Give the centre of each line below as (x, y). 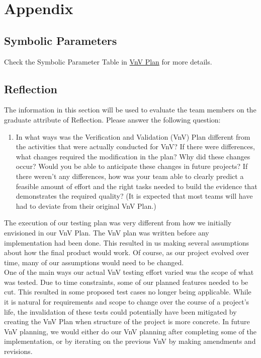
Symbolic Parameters (61, 40)
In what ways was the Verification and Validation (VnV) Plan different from (133, 136)
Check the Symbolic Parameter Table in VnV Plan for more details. (108, 61)
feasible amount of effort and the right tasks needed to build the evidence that (137, 186)
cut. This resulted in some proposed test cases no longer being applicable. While (128, 292)
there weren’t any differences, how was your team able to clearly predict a (130, 176)
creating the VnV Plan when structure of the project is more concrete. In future (127, 321)
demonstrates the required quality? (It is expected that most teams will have (134, 196)
